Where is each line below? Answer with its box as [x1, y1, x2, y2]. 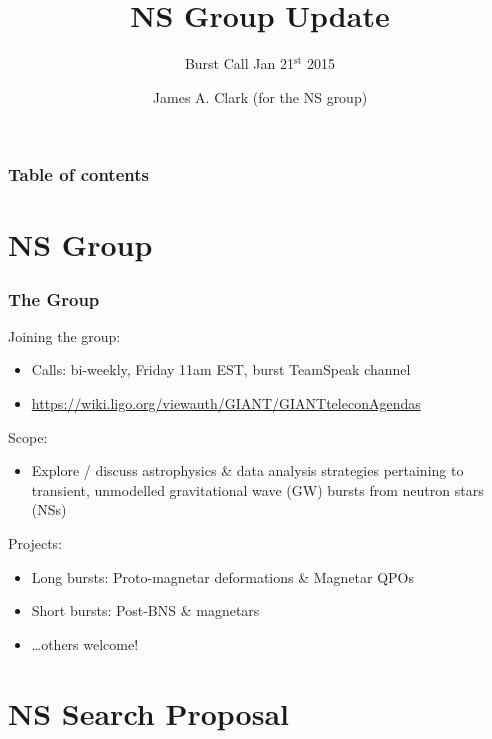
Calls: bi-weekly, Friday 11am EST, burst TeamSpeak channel [31, 359, 411, 380]
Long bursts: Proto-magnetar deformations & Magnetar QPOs [31, 566, 415, 587]
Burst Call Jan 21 [184, 53, 294, 74]
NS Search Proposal [8, 692, 289, 733]
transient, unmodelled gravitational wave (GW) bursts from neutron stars [31, 479, 484, 500]
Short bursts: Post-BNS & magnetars [31, 600, 260, 621]
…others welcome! [31, 633, 139, 654]
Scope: [8, 426, 48, 447]
